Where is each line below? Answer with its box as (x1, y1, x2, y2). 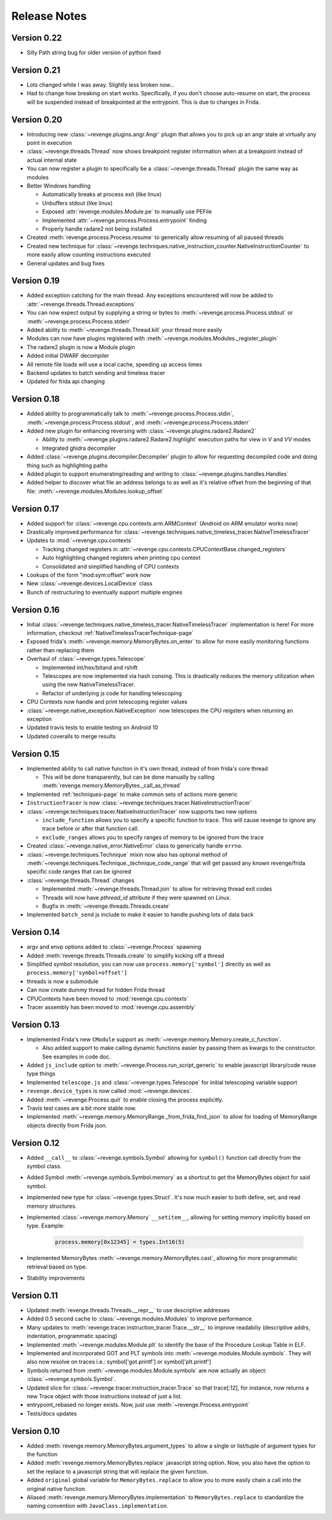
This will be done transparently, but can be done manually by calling (42, 773, 215, 781)
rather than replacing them (26, 646, 95, 654)
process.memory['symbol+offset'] (26, 969, 128, 977)
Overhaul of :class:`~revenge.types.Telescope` (26, 655, 146, 663)
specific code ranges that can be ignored (26, 868, 132, 875)
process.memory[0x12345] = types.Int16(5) (55, 1238, 185, 1246)
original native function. (26, 1485, 87, 1492)
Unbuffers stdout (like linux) (42, 199, 113, 207)
